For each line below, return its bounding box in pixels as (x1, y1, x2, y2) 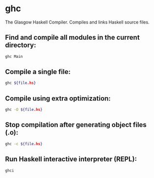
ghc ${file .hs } (5, 80, 36, 86)
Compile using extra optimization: (5, 94, 111, 102)
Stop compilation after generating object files (5, 121, 147, 129)
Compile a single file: (5, 68, 71, 76)
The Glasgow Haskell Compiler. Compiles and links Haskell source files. (5, 19, 150, 25)
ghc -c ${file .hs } (5, 141, 43, 146)
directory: (5, 41, 36, 50)
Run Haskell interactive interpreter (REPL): (5, 155, 137, 163)
